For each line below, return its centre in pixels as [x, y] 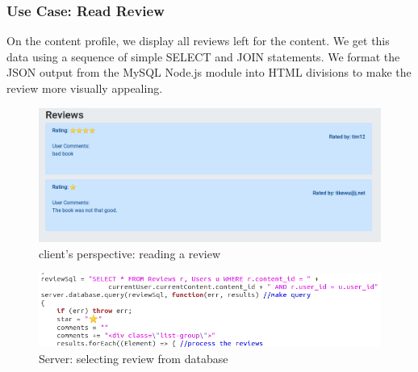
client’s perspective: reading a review [130, 253]
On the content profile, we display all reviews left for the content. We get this [198, 41]
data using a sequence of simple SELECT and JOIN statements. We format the [203, 56]
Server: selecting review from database [134, 358]
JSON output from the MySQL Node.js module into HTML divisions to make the [209, 72]
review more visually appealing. [85, 88]
